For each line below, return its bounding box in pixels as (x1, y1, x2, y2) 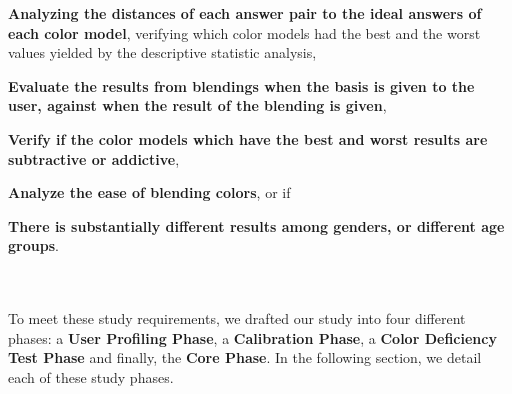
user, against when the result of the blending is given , (8, 95, 387, 116)
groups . (8, 235, 59, 256)
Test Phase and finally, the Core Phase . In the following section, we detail (8, 347, 482, 368)
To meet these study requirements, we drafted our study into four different (8, 308, 466, 329)
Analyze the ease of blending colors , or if (8, 182, 291, 203)
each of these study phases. (8, 366, 174, 387)
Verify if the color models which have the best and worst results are (8, 128, 488, 149)
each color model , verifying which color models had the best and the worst (8, 22, 481, 43)
